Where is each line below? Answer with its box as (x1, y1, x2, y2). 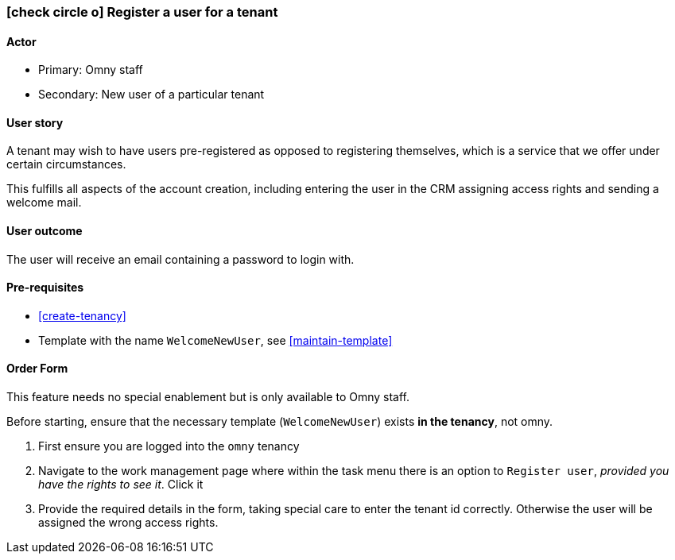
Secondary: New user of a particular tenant (38, 87, 265, 102)
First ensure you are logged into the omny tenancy (38, 439, 300, 454)
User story (6, 115, 64, 129)
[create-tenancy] (38, 308, 126, 322)
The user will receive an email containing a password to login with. (6, 252, 355, 266)
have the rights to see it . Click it (38, 477, 204, 492)
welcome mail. (6, 195, 82, 210)
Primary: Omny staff (38, 63, 143, 77)
